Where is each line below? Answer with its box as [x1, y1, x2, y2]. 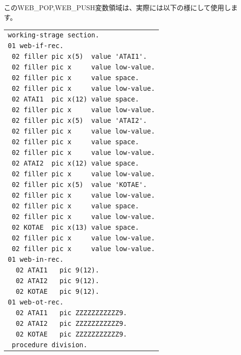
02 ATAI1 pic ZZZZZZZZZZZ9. [16, 309, 127, 317]
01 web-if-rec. [8, 42, 64, 50]
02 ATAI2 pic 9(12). [16, 277, 100, 285]
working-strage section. [8, 31, 100, 39]
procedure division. [12, 341, 87, 349]
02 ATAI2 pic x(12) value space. [12, 159, 139, 168]
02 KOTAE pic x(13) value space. [12, 223, 139, 232]
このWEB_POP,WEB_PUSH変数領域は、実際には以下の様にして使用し [4, 2, 231, 12]
